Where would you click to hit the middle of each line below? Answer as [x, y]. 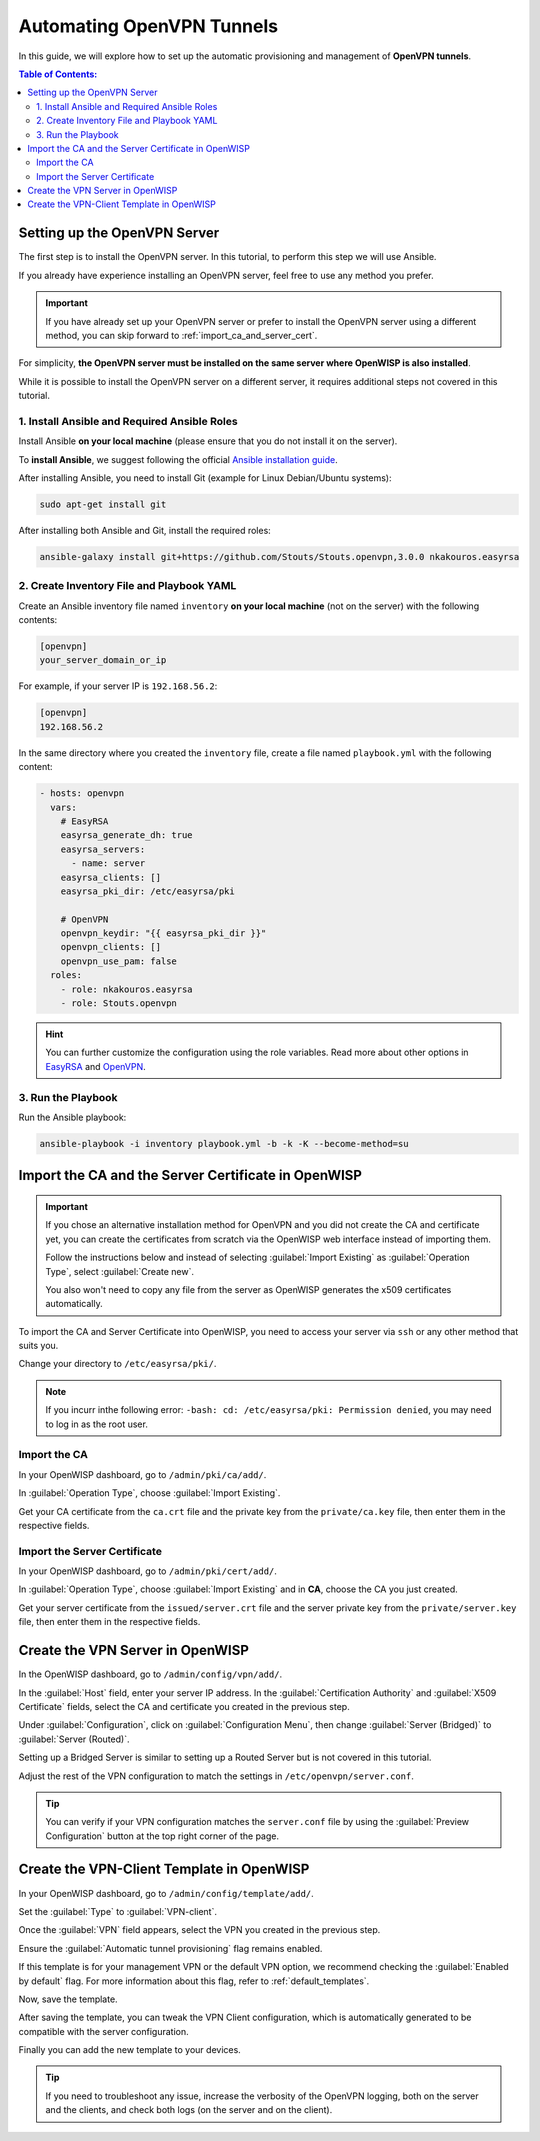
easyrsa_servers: [103, 849]
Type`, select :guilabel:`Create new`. [120, 1271]
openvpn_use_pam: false [118, 961]
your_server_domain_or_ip [103, 660]
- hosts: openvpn [82, 793]
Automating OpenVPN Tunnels [148, 26]
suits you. [38, 1346]
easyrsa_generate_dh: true [127, 835]
